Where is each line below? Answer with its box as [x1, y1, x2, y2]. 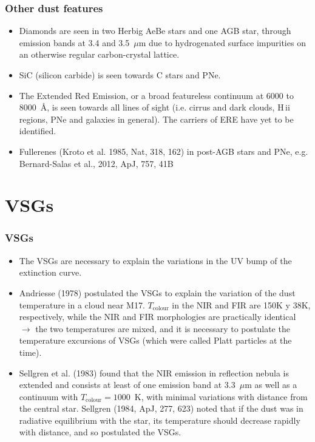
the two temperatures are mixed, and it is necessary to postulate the [35, 322, 290, 335]
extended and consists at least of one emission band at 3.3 [19, 378, 235, 391]
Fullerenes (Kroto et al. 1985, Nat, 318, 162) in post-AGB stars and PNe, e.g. [19, 144, 308, 157]
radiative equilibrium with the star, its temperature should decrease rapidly [19, 413, 300, 426]
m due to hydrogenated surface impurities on [138, 36, 306, 49]
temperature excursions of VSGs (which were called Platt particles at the [19, 334, 292, 347]
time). [19, 345, 42, 358]
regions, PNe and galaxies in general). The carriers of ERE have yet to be [19, 112, 294, 125]
